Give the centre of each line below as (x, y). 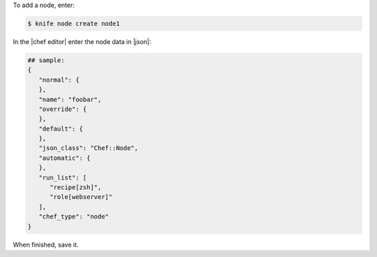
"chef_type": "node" (74, 217)
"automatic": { (65, 158)
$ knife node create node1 (74, 23)
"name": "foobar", (70, 99)
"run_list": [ (63, 177)
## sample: (46, 60)
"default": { (61, 128)
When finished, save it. (46, 244)
